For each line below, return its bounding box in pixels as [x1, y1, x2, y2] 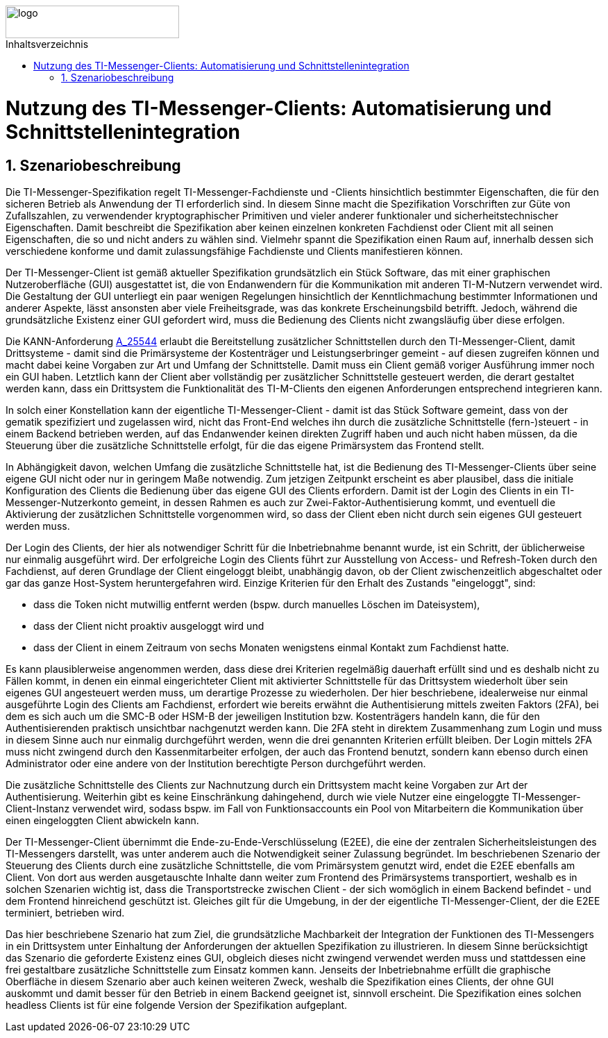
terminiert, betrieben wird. [6, 906, 125, 919]
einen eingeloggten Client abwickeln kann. [6, 814, 199, 826]
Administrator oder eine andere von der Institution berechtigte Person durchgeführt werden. [6, 757, 426, 769]
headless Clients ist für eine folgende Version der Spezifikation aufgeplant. [6, 998, 348, 1011]
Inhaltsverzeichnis [6, 38, 89, 50]
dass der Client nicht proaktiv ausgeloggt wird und [33, 619, 264, 632]
